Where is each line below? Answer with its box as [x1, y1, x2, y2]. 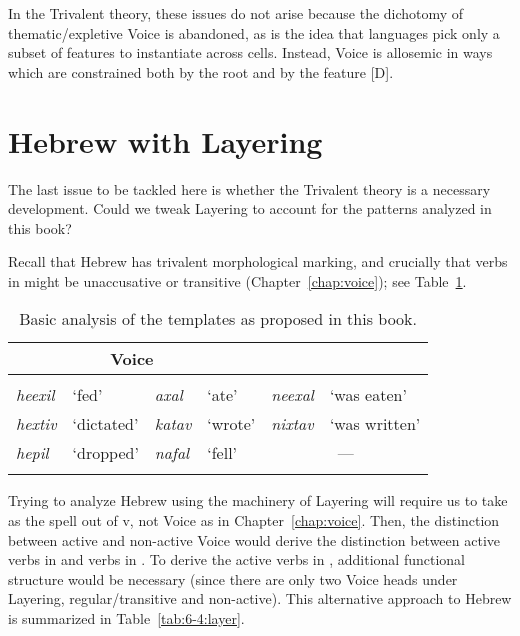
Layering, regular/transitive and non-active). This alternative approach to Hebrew [8, 588, 512, 609]
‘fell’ [207, 441, 238, 465]
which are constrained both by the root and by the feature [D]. [8, 61, 394, 82]
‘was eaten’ [329, 383, 407, 407]
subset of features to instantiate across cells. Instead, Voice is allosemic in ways [8, 42, 493, 63]
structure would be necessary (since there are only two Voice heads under [8, 568, 458, 589]
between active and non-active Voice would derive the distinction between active [8, 529, 501, 550]
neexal [271, 383, 314, 407]
